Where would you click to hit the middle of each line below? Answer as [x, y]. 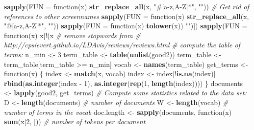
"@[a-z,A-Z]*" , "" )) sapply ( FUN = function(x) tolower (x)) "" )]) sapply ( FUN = [126, 26]
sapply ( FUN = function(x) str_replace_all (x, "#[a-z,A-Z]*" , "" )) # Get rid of [127, 6]
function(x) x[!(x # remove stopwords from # [72, 35]
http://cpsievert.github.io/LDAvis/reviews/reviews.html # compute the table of [122, 45]
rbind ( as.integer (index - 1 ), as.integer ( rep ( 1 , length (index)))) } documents [124, 83]
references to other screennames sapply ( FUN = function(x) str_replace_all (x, [127, 16]
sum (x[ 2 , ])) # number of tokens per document [75, 121]
